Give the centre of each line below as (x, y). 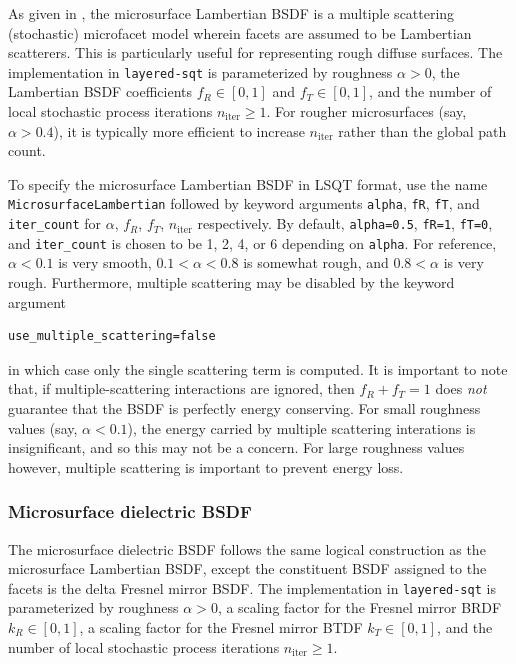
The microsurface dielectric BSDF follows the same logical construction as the (247, 548)
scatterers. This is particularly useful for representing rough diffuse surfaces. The (255, 52)
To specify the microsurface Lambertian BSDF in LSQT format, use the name (248, 183)
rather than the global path (422, 130)
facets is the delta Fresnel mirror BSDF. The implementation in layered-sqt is (252, 587)
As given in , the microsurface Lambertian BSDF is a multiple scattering (231, 13)
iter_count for (55, 223)
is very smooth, (105, 262)
